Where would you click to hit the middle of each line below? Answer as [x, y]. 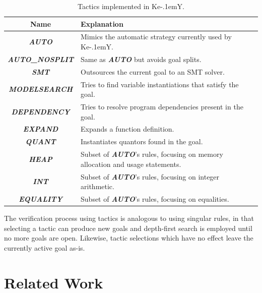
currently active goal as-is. [45, 247]
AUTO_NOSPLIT [41, 59]
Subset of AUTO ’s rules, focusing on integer [150, 176]
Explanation [102, 23]
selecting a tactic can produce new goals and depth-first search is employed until [128, 228]
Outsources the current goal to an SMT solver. [153, 71]
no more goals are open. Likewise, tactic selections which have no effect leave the [129, 238]
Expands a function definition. [127, 129]
